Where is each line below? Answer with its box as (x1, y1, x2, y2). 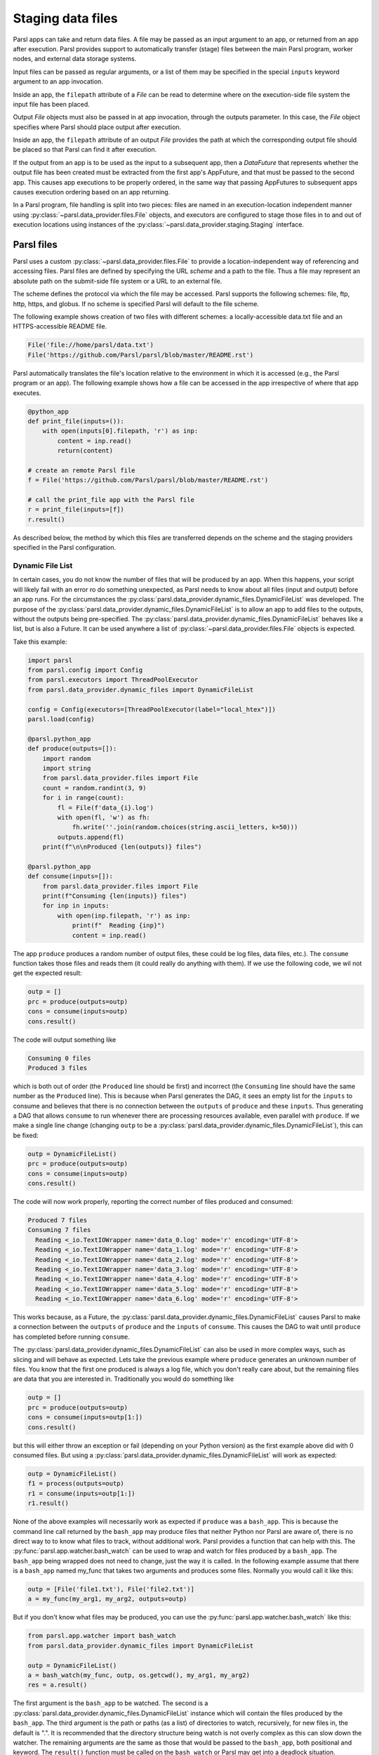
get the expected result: (13, 969, 82, 977)
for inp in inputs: (42, 902, 110, 910)
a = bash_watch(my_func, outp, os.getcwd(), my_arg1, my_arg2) (27, 1671, 251, 1679)
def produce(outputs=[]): (27, 745, 117, 753)
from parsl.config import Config (27, 666, 143, 674)
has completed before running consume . (13, 1332, 130, 1341)
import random (42, 755, 91, 762)
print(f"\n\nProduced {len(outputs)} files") (42, 843, 202, 851)
